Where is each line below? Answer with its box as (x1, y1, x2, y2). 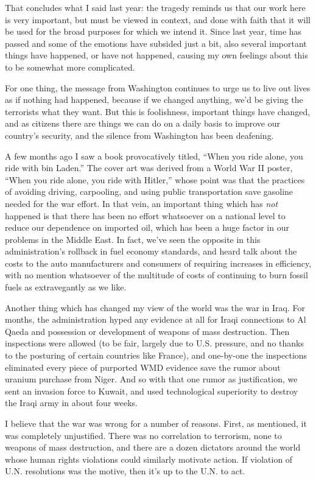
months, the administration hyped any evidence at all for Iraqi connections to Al (5, 313, 306, 326)
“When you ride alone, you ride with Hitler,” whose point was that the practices (5, 173, 305, 186)
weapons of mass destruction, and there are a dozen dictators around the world (5, 441, 301, 454)
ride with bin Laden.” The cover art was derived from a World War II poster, (5, 161, 293, 174)
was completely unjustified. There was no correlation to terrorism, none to (5, 429, 282, 441)
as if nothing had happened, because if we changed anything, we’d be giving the (5, 93, 303, 106)
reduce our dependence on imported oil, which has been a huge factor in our (5, 221, 289, 234)
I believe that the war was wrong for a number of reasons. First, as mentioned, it (5, 417, 307, 429)
